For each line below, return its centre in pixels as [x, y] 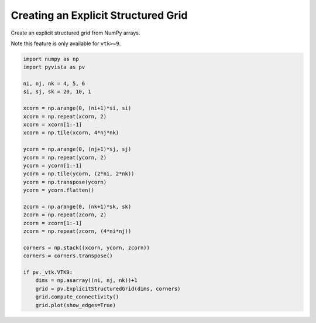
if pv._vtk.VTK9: [48, 272]
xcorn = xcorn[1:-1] [52, 125]
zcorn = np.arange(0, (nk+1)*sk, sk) [77, 206]
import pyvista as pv [54, 67]
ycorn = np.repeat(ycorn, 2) [65, 157]
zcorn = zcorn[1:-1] [52, 223]
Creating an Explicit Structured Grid [99, 15]
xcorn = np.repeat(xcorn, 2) [65, 116]
